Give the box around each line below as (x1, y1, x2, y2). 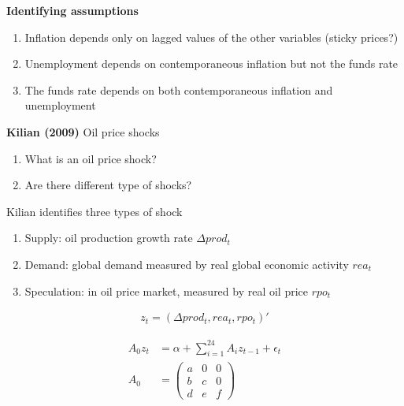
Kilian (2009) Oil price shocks (6, 123, 160, 140)
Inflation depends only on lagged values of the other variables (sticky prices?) (24, 28, 398, 45)
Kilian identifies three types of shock (6, 203, 183, 219)
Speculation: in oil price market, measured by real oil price (24, 282, 309, 299)
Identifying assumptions (6, 2, 139, 18)
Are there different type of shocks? (24, 177, 192, 193)
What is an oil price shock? (24, 150, 157, 166)
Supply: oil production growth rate (24, 229, 193, 246)
